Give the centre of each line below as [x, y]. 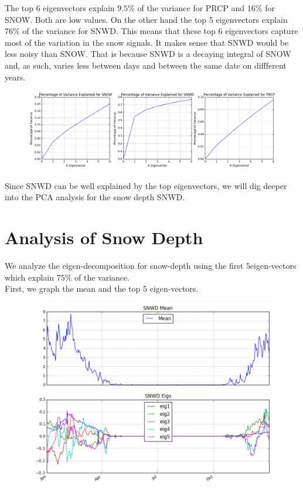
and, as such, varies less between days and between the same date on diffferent [146, 65]
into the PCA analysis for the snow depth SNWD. [95, 197]
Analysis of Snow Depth [104, 237]
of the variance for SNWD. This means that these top [119, 31]
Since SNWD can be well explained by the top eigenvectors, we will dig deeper [146, 185]
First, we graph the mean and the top [73, 289]
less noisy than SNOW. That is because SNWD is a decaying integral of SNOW [148, 54]
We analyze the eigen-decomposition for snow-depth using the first [124, 265]
